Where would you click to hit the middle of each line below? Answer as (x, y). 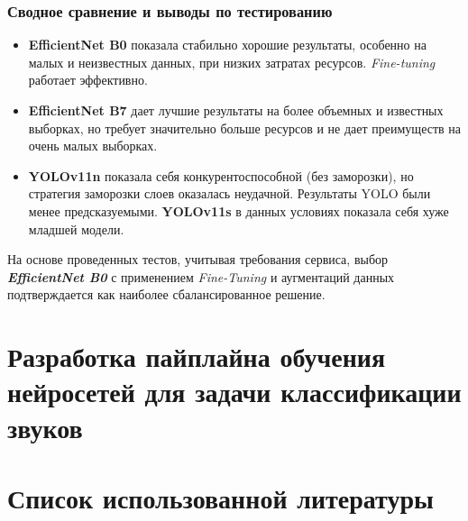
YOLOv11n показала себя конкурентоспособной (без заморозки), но (221, 175)
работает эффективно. (88, 80)
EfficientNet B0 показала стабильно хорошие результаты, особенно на (227, 45)
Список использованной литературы (220, 497)
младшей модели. (76, 229)
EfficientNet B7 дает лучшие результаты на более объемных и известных (236, 110)
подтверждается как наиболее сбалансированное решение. (166, 294)
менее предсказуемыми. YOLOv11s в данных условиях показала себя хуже (239, 210)
